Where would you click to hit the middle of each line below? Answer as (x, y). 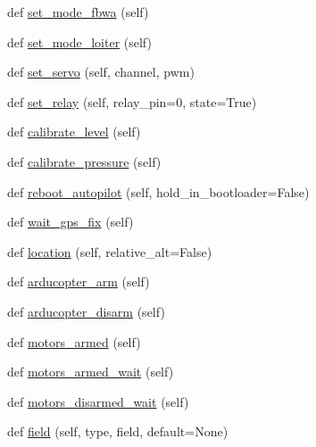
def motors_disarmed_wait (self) (98, 401)
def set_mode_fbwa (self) (78, 12)
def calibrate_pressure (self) (84, 161)
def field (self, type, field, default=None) (118, 431)
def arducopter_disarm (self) (86, 311)
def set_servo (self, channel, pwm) (101, 72)
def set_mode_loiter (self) (79, 41)
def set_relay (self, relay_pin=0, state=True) (132, 101)
